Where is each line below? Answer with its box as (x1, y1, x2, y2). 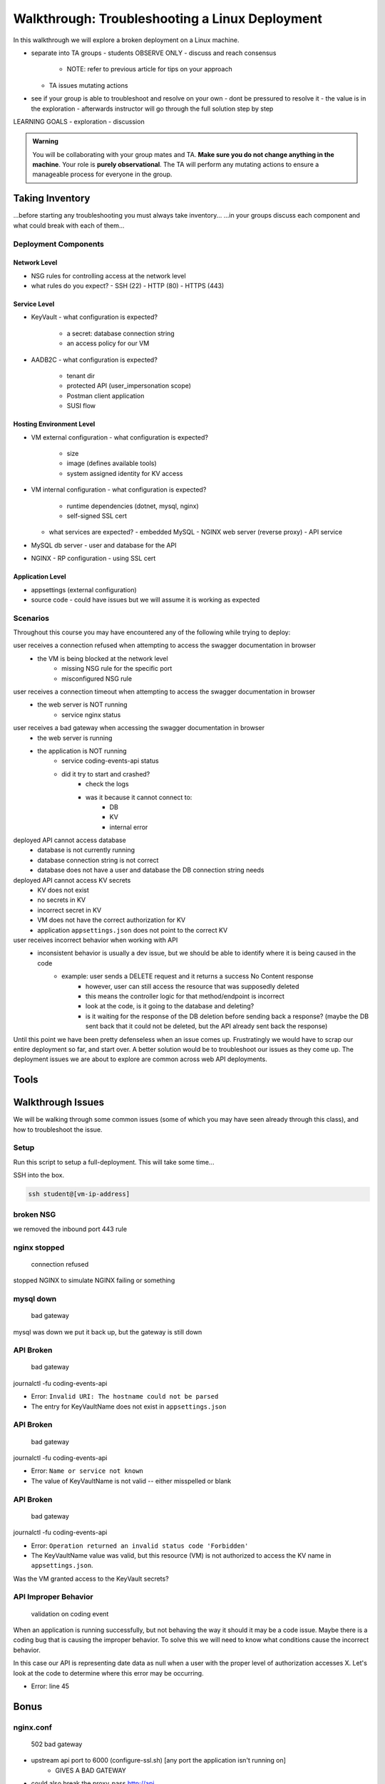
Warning (32, 137, 58, 146)
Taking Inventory (13, 193, 91, 205)
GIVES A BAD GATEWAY (55, 1766, 126, 1775)
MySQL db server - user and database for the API (31, 541, 177, 549)
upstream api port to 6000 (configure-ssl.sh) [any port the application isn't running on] (31, 1756, 287, 1765)
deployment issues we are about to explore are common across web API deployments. (13, 1055, 267, 1063)
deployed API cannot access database (13, 836, 126, 845)
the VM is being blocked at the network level (37, 654, 168, 663)
